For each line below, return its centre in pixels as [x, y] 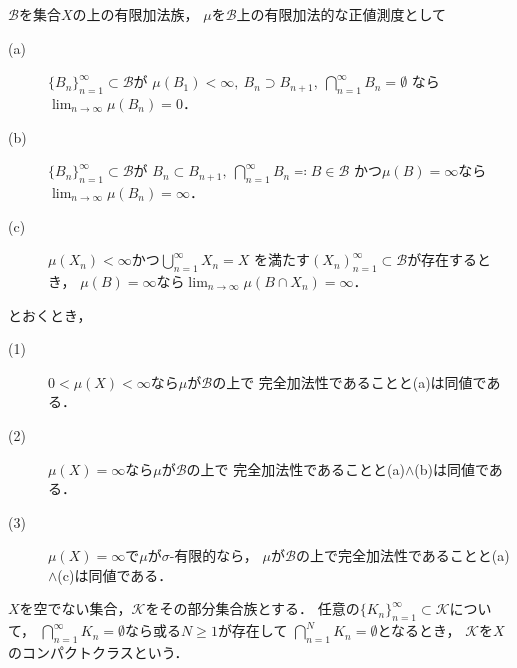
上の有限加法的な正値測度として [341, 14]
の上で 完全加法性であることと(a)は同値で [349, 381]
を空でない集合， [75, 608]
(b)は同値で [451, 468]
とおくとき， [50, 314]
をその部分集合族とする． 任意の [252, 608]
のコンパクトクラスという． [98, 652]
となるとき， [419, 630]
